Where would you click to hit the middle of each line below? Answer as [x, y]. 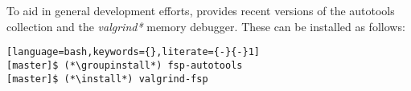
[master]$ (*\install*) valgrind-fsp [107, 79]
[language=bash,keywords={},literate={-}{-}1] [133, 52]
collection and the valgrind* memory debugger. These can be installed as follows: [206, 26]
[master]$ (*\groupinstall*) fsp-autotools [125, 65]
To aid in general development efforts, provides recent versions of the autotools [201, 10]
